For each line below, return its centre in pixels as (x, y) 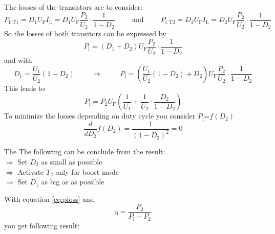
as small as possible (72, 161)
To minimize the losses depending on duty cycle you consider (100, 116)
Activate (31, 171)
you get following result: (42, 225)
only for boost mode (87, 171)
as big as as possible (73, 182)
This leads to (25, 88)
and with (18, 60)
